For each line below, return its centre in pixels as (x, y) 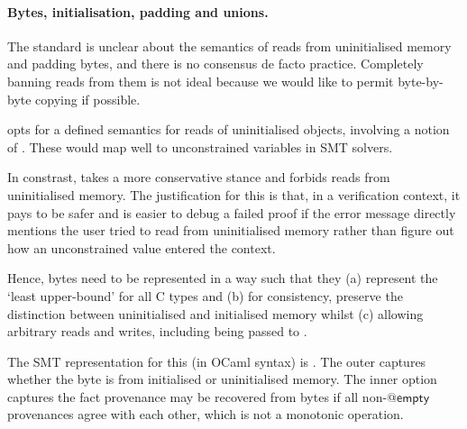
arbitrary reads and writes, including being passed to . (157, 331)
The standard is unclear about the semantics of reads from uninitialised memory (229, 46)
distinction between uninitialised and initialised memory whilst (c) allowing (215, 313)
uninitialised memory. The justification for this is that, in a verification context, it (234, 194)
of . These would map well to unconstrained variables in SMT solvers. (200, 146)
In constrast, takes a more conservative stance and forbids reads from (199, 177)
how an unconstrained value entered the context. (142, 247)
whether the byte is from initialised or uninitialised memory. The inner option (222, 379)
